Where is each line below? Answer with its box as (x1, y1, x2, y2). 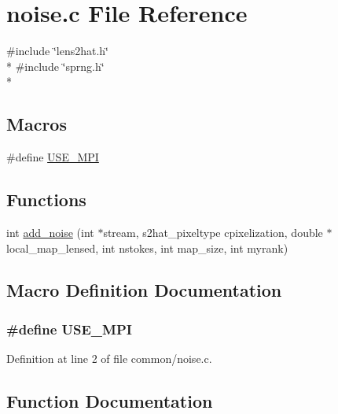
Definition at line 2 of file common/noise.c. (6, 350, 212, 367)
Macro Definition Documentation (6, 278, 282, 302)
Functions (6, 187, 86, 212)
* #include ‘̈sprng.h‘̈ (6, 57, 105, 74)
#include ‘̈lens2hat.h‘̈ (6, 43, 108, 59)
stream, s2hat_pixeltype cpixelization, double (103, 224, 323, 240)
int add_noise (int (6, 224, 94, 240)
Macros (6, 112, 67, 136)
